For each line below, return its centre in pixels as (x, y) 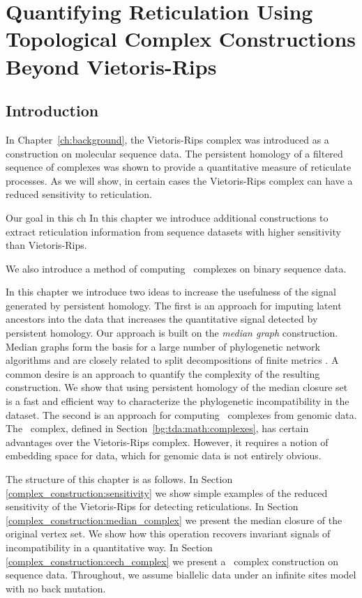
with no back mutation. (56, 588)
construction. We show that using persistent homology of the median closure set (177, 387)
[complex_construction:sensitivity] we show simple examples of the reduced (167, 492)
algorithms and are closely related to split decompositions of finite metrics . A (172, 360)
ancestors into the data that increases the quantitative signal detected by (162, 319)
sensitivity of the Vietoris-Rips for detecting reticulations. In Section (152, 506)
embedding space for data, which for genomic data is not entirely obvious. (164, 455)
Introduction (52, 110)
